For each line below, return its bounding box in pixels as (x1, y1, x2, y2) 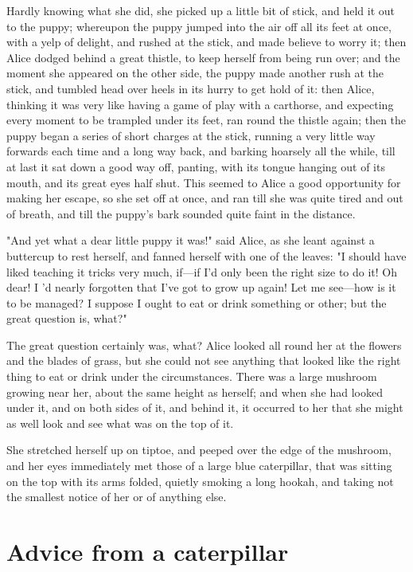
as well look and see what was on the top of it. (6, 414, 234, 431)
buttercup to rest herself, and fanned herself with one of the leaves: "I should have (6, 247, 407, 264)
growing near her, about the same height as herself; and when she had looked (6, 383, 383, 400)
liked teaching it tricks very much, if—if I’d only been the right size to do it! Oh (6, 263, 398, 280)
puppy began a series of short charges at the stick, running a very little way (6, 127, 376, 143)
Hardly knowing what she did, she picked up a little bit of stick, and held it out (6, 2, 395, 18)
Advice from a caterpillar (6, 535, 289, 567)
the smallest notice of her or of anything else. (6, 488, 227, 505)
